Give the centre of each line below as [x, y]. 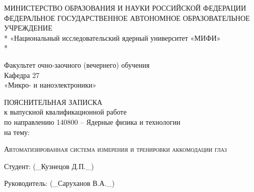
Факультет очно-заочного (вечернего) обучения [77, 64]
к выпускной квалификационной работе [65, 112]
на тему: [17, 132]
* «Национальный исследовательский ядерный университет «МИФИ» [112, 37]
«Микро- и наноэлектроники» [50, 85]
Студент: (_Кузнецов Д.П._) [49, 166]
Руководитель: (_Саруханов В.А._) [60, 183]
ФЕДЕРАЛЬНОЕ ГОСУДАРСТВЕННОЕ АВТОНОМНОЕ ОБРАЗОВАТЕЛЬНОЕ [127, 18]
